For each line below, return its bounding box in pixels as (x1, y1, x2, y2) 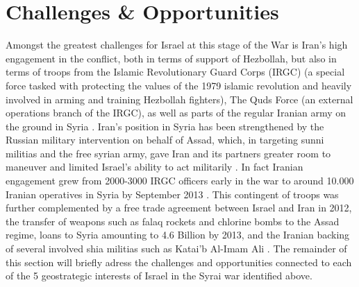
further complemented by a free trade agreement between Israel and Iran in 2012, (6, 200, 352, 215)
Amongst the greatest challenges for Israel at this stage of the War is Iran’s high (6, 37, 348, 52)
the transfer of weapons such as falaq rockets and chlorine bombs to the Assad (6, 214, 340, 228)
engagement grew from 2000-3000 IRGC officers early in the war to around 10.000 (6, 173, 354, 188)
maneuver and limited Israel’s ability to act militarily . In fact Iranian (6, 159, 303, 174)
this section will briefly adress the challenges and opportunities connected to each (6, 254, 352, 269)
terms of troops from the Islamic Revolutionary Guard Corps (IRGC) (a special (6, 64, 345, 79)
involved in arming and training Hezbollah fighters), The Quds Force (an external (6, 92, 353, 106)
